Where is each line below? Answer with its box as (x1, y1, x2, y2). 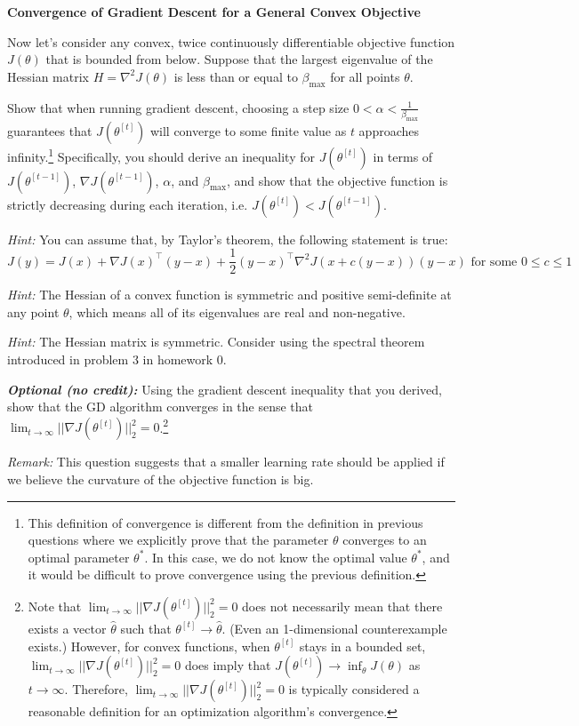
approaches (358, 121, 419, 140)
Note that (28, 596, 82, 615)
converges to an (342, 531, 427, 549)
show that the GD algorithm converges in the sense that (7, 397, 314, 416)
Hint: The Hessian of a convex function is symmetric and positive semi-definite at (7, 285, 452, 304)
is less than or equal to (173, 67, 298, 85)
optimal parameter (28, 547, 130, 566)
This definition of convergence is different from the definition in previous (28, 513, 423, 531)
